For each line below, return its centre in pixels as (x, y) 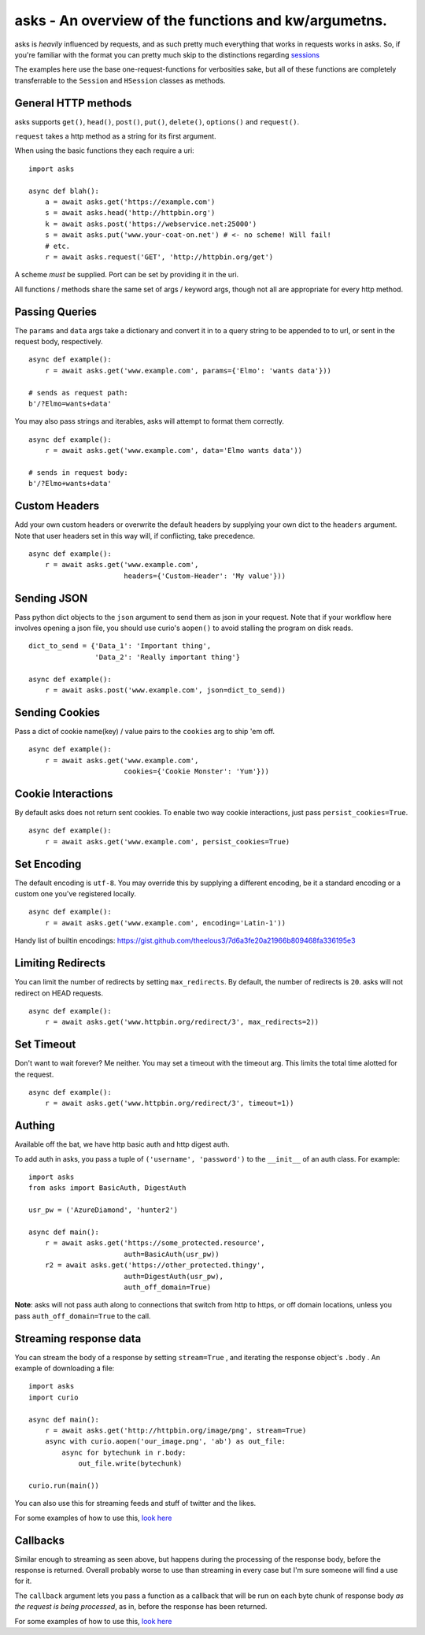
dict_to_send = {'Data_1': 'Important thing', (120, 646)
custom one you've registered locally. (76, 894)
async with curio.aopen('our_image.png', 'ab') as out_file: (165, 1442)
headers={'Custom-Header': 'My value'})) (205, 576)
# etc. (57, 246)
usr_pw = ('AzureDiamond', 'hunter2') (103, 1210)
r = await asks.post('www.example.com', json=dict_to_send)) (165, 690)
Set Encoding (48, 864)
